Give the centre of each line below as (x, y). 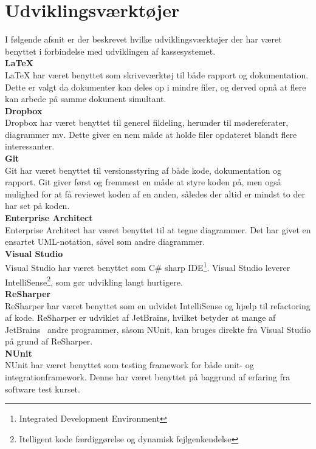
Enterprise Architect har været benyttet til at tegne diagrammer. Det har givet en (158, 229)
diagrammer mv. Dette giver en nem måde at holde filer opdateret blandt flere (151, 134)
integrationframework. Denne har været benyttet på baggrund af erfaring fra (148, 377)
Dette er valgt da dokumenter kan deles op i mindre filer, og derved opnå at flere (156, 87)
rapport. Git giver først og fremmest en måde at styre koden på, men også (143, 182)
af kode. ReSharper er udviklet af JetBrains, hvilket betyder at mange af (140, 317)
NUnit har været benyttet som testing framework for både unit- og (129, 365)
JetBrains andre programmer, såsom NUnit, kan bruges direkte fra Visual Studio (158, 329)
